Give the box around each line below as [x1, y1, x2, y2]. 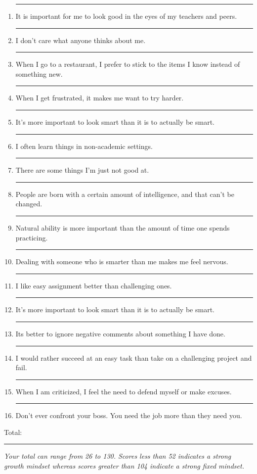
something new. [15, 68, 63, 79]
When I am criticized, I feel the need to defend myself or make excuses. [15, 386, 232, 396]
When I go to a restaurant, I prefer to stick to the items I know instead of [15, 59, 240, 69]
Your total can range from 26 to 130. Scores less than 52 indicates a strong [4, 451, 231, 461]
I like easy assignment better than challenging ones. [15, 280, 172, 290]
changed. [15, 198, 43, 209]
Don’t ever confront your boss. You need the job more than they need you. [15, 410, 242, 421]
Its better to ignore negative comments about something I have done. [15, 328, 225, 338]
